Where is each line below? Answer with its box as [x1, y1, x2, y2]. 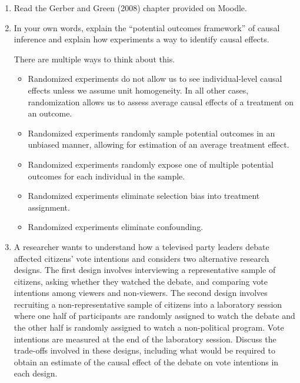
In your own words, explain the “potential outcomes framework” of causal [14, 21, 280, 34]
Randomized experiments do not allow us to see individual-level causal [28, 72, 282, 85]
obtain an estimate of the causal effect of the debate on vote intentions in [14, 355, 279, 368]
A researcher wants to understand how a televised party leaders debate [14, 240, 269, 252]
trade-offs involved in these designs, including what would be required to [14, 344, 275, 357]
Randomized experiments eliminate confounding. [28, 221, 204, 233]
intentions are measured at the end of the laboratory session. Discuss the [14, 332, 276, 345]
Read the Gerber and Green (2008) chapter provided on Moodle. [14, 2, 247, 14]
